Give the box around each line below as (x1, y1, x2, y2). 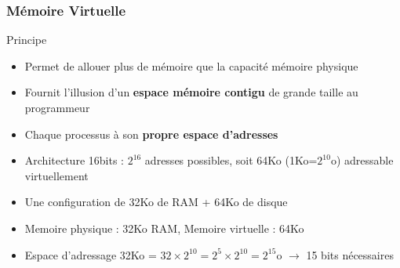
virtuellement (24, 167, 89, 183)
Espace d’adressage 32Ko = (24, 246, 157, 263)
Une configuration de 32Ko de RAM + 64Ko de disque (24, 194, 288, 210)
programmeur (24, 100, 90, 115)
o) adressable (330, 152, 394, 168)
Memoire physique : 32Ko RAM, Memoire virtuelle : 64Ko (24, 219, 304, 236)
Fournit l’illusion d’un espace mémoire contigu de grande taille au (24, 84, 358, 100)
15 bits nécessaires (306, 246, 394, 263)
